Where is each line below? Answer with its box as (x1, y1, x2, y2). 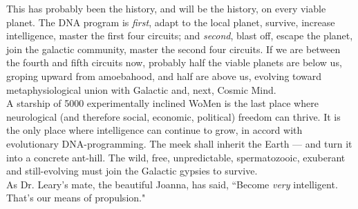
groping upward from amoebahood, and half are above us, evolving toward (6, 68, 322, 83)
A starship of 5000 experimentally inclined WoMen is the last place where (6, 96, 319, 110)
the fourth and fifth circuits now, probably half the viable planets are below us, (6, 55, 342, 70)
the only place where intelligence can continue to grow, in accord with (6, 123, 303, 137)
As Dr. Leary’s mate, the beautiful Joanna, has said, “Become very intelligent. (6, 177, 338, 191)
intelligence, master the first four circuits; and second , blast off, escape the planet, (6, 28, 353, 43)
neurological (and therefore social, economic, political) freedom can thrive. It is (6, 109, 341, 123)
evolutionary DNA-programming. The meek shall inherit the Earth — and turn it (6, 136, 352, 150)
